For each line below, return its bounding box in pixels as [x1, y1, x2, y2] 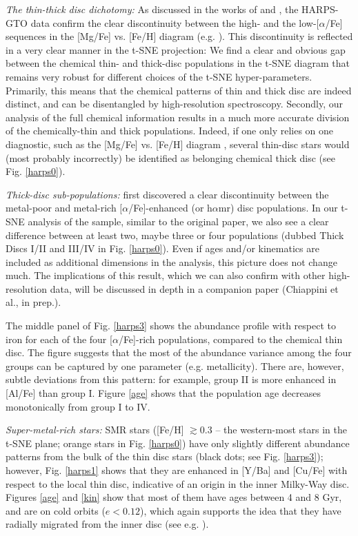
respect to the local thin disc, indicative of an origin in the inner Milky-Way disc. [6, 476, 350, 491]
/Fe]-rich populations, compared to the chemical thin [118, 331, 343, 346]
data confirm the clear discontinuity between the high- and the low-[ [30, 15, 319, 30]
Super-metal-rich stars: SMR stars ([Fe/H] [6, 422, 184, 437]
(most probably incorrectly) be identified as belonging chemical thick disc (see [6, 150, 335, 165]
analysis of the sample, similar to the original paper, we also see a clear [28, 214, 329, 228]
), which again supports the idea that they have [139, 503, 341, 517]
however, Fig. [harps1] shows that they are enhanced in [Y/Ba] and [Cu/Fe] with [6, 463, 348, 477]
